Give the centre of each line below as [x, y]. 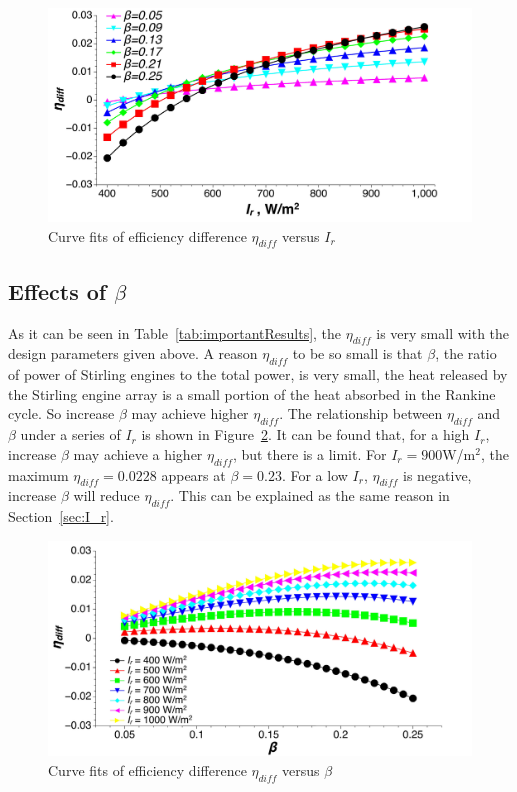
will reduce [106, 495]
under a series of [70, 434]
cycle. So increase [61, 413]
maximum [38, 474]
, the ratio [466, 353]
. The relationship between [361, 413]
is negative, [437, 474]
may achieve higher [190, 413]
